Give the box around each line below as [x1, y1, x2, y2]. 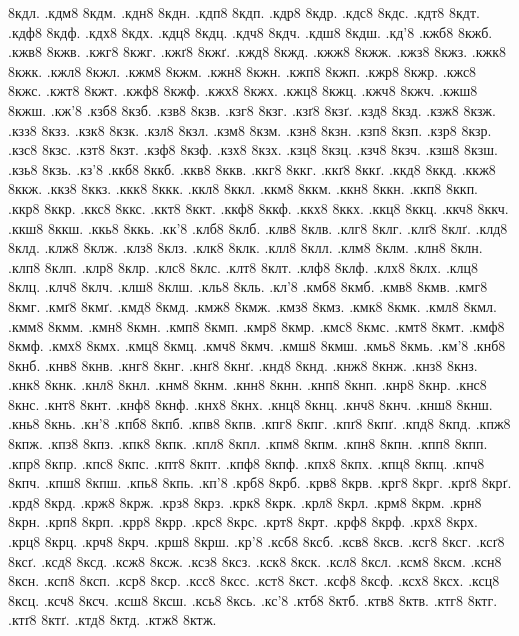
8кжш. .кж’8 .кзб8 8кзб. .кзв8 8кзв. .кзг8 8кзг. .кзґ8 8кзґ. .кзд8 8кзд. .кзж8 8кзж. [8, 99, 496, 120]
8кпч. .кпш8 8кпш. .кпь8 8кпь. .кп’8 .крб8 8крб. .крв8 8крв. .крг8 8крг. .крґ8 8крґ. [8, 472, 512, 493]
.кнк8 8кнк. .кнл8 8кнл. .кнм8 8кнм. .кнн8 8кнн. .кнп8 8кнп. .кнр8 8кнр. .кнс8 [8, 374, 487, 395]
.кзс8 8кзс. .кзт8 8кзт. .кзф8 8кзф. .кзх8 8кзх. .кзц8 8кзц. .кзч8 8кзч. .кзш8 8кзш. [8, 139, 498, 160]
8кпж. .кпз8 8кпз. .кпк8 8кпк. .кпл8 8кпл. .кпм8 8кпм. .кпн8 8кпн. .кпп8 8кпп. [8, 433, 488, 454]
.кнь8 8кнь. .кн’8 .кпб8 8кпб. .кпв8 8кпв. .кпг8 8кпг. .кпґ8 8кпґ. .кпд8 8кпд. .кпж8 [8, 413, 511, 434]
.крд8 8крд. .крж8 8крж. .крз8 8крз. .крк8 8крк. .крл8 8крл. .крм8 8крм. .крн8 [8, 491, 482, 512]
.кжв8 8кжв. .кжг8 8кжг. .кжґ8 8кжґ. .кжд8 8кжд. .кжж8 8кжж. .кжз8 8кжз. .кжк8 [8, 41, 507, 62]
